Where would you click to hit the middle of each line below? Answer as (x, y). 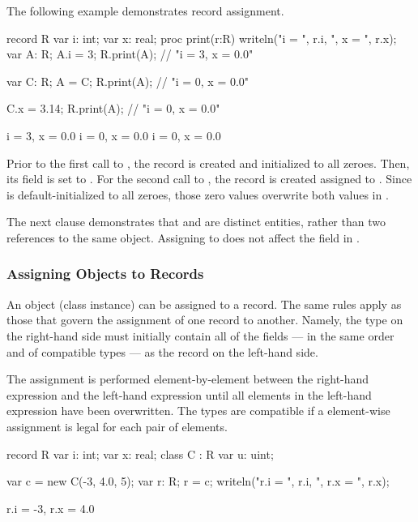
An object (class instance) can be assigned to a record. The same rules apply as (204, 304)
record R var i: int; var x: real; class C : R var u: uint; (140, 454)
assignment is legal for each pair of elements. (117, 426)
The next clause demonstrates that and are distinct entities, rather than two (196, 222)
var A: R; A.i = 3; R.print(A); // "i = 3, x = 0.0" (130, 54)
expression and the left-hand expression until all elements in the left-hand (189, 394)
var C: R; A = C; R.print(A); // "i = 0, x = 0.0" (128, 81)
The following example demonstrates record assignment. (145, 11)
